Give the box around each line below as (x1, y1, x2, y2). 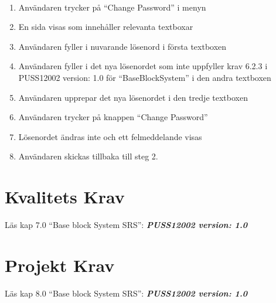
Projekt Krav (5, 253, 115, 277)
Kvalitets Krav (5, 185, 125, 209)
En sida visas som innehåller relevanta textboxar (18, 21, 193, 33)
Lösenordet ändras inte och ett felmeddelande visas (18, 130, 202, 142)
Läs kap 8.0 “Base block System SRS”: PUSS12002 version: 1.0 (5, 287, 248, 299)
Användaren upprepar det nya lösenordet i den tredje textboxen (18, 91, 248, 103)
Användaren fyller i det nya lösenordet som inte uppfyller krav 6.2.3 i (18, 60, 268, 72)
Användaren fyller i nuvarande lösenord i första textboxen (18, 40, 227, 52)
